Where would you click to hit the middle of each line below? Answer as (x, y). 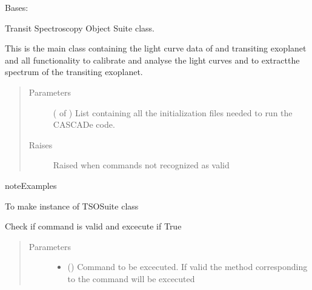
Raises (41, 144)
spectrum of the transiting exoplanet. (74, 72)
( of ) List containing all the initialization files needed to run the (173, 112)
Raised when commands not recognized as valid (141, 165)
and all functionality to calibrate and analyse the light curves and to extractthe (152, 60)
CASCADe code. (84, 124)
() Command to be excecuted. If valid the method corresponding (188, 267)
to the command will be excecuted (131, 278)
